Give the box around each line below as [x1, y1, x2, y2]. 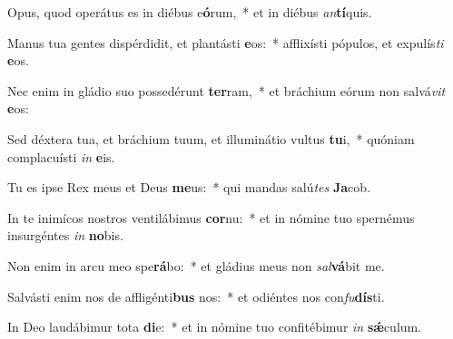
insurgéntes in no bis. [7, 226, 123, 245]
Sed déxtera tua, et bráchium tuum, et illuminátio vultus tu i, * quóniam [7, 129, 415, 148]
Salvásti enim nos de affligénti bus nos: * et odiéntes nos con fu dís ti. [7, 286, 385, 305]
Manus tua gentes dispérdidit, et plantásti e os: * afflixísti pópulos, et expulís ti [7, 33, 444, 52]
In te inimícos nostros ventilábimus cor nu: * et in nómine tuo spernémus [7, 208, 415, 227]
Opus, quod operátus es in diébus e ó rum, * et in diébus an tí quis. [7, 3, 372, 21]
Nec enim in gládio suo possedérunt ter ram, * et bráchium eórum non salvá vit [7, 81, 446, 100]
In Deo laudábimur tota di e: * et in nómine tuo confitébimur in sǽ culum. [7, 317, 422, 336]
